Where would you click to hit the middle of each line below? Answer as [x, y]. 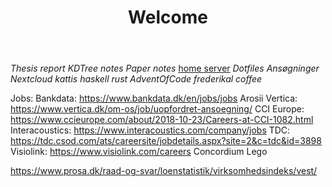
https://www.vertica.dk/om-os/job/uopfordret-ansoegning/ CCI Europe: [157, 109]
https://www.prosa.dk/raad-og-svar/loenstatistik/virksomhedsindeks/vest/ [164, 171]
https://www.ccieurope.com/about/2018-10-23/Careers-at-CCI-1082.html [162, 120]
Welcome [168, 17]
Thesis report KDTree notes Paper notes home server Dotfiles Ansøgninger [165, 68]
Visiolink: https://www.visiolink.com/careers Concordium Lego [139, 152]
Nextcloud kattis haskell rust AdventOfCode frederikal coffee [136, 79]
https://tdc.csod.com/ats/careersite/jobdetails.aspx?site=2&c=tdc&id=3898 [166, 141]
